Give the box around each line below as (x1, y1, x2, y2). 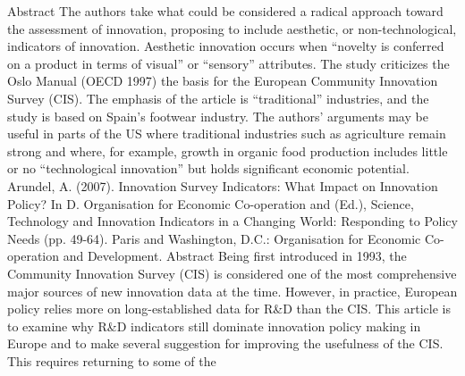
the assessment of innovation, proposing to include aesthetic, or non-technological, (7, 19, 457, 38)
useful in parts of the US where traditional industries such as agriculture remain (7, 124, 446, 143)
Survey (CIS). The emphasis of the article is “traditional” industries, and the (7, 88, 429, 107)
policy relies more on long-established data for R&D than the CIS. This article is (7, 299, 451, 318)
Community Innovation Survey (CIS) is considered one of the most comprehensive (7, 263, 457, 282)
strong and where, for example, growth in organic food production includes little (7, 141, 448, 160)
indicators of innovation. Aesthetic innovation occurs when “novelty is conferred (7, 37, 444, 55)
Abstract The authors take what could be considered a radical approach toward (7, 2, 444, 20)
